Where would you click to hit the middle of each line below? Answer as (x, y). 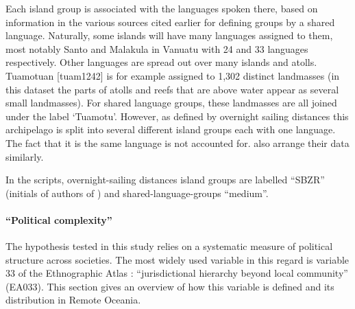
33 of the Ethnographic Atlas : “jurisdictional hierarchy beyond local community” (177, 273)
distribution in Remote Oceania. (73, 300)
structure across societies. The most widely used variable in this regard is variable (177, 259)
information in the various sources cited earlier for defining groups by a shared (170, 22)
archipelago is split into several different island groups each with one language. (171, 129)
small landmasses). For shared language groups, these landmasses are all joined (171, 103)
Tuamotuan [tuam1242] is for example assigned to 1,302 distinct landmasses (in (173, 75)
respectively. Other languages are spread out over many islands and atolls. (161, 62)
